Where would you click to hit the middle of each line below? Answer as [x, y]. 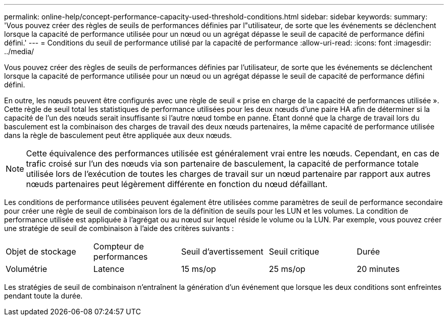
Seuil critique [294, 252]
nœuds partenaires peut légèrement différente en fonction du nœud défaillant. [177, 184]
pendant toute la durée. [43, 296]
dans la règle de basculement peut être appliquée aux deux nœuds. [118, 135]
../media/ [19, 51]
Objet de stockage [41, 252]
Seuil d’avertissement [222, 252]
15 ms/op [199, 269]
